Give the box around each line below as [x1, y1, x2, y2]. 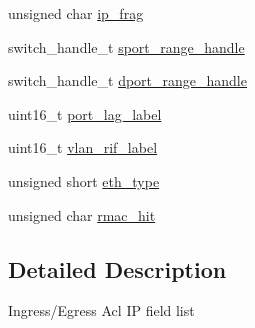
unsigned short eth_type [8, 170, 160, 191]
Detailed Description [8, 253, 227, 284]
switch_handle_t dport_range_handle [8, 70, 247, 91]
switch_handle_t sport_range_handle [8, 36, 245, 57]
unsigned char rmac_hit [8, 204, 156, 225]
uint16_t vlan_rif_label [8, 137, 158, 158]
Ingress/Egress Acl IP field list [8, 300, 195, 321]
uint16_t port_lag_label [8, 103, 162, 124]
